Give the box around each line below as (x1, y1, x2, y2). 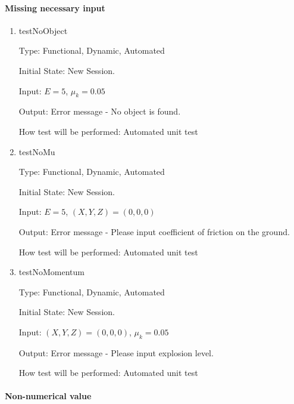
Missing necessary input (5, 1, 105, 14)
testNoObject (18, 24, 68, 36)
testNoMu (18, 145, 55, 158)
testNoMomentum (18, 266, 85, 278)
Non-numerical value (5, 390, 92, 402)
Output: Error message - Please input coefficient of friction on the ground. (18, 225, 290, 238)
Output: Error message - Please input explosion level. (18, 346, 214, 359)
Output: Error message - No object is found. (18, 105, 181, 118)
